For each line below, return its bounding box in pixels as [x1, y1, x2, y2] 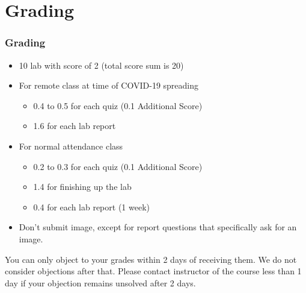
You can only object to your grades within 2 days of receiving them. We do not [5, 253, 297, 265]
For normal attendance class [19, 139, 123, 152]
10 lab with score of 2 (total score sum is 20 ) [19, 58, 184, 71]
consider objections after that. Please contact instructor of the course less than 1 [5, 265, 302, 277]
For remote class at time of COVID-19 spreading [19, 79, 199, 92]
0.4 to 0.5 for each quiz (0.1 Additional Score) [33, 99, 203, 112]
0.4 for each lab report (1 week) [33, 200, 150, 213]
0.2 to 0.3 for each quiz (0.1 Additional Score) [33, 160, 203, 172]
